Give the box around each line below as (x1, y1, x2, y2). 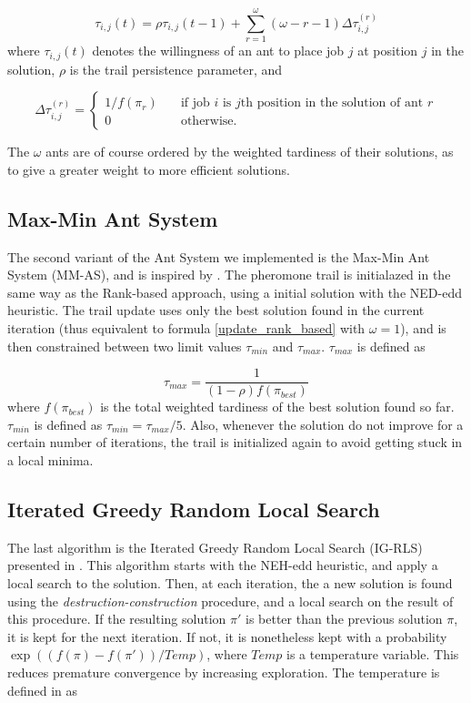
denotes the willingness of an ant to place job (92, 41, 345, 60)
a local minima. (7, 450, 94, 469)
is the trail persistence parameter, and (69, 59, 283, 78)
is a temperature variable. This (286, 645, 459, 664)
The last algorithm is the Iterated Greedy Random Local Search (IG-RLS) (7, 537, 423, 556)
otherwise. (180, 115, 237, 128)
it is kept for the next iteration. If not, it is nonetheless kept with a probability (7, 627, 447, 646)
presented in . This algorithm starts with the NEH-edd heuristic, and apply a (7, 555, 438, 575)
